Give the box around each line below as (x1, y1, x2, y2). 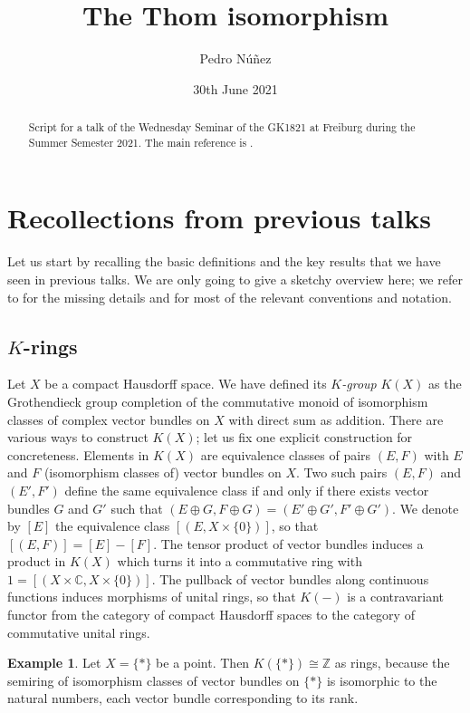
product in (7, 552, 66, 571)
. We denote (392, 498, 459, 517)
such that (110, 498, 163, 517)
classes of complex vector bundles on (7, 409, 210, 429)
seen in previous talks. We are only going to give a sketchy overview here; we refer (7, 269, 463, 288)
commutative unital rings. (7, 622, 150, 641)
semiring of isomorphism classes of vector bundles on (7, 670, 300, 689)
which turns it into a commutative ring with (117, 552, 362, 571)
